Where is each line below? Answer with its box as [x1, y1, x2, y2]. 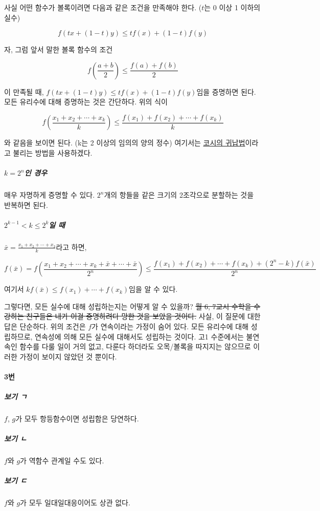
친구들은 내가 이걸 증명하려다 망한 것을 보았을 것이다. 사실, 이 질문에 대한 [26, 311, 261, 322]
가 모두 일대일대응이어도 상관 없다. [20, 497, 130, 508]
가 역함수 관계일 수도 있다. [20, 455, 104, 466]
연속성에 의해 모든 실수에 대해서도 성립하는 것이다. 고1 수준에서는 [35, 331, 244, 342]
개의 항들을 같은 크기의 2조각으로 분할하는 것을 [104, 189, 254, 200]
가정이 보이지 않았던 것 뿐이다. [19, 351, 117, 361]
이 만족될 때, [4, 86, 44, 97]
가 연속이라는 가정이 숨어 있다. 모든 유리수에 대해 [92, 321, 249, 331]
